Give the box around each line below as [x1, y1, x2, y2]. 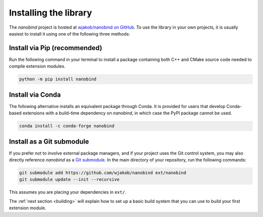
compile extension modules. [9, 63, 66, 69]
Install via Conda [9, 90, 61, 99]
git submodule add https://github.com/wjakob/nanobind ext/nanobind [19, 170, 187, 175]
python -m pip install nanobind [19, 76, 97, 82]
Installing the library [9, 7, 93, 18]
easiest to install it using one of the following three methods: [9, 31, 130, 36]
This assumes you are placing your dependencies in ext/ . [9, 189, 127, 195]
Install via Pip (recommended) [9, 44, 102, 52]
